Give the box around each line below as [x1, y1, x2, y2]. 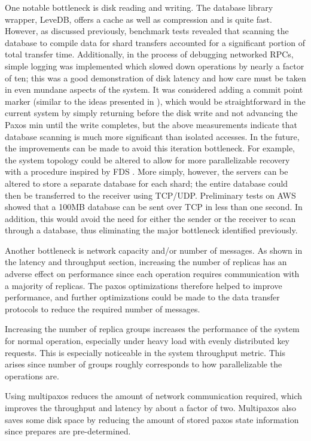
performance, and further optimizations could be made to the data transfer [5, 291, 280, 303]
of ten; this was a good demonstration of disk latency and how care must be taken [5, 71, 306, 84]
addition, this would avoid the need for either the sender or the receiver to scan [5, 212, 296, 224]
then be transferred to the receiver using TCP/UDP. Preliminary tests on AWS [5, 188, 296, 201]
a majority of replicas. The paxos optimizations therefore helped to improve [5, 279, 282, 291]
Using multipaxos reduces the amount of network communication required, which [5, 390, 302, 402]
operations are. [5, 369, 59, 382]
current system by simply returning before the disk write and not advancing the [5, 107, 298, 119]
